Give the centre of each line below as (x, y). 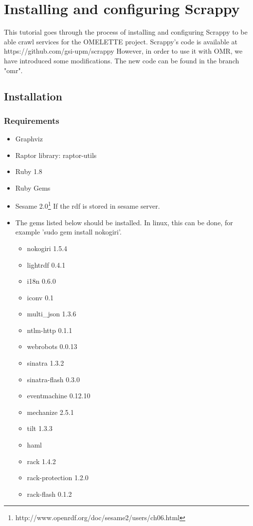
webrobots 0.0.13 (52, 346)
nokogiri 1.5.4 (47, 248)
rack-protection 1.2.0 (58, 477)
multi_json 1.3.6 (52, 314)
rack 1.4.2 (41, 461)
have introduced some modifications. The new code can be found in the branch (122, 60)
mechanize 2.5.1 (50, 412)
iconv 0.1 (40, 297)
